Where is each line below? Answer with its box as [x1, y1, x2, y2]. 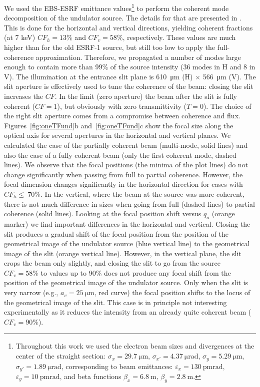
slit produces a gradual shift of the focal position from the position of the [4, 228, 228, 239]
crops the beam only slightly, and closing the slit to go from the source [4, 258, 220, 268]
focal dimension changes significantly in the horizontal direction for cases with [4, 179, 243, 189]
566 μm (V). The [202, 71, 256, 81]
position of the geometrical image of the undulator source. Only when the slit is [4, 277, 248, 288]
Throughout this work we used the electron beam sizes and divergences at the [15, 341, 254, 351]
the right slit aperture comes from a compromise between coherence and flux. [4, 110, 240, 121]
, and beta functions [59, 371, 121, 381]
